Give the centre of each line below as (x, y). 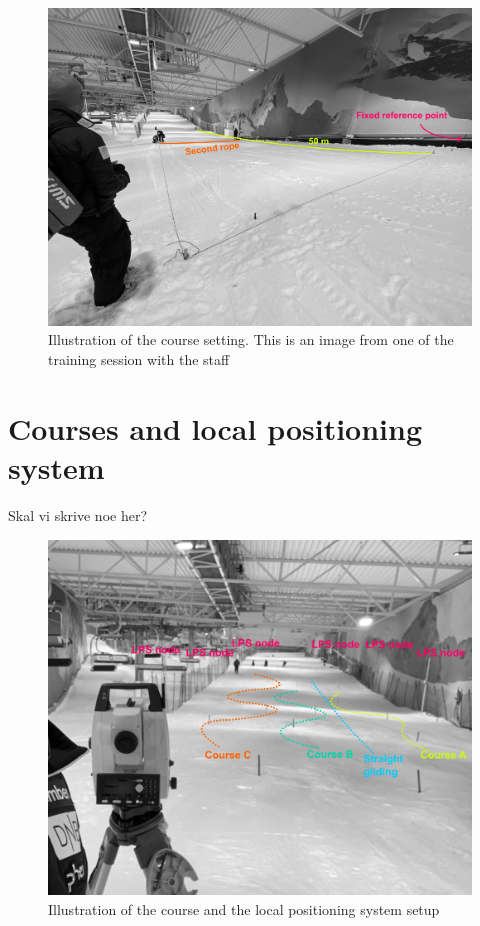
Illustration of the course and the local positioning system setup (244, 908)
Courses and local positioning (215, 427)
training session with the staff (139, 359)
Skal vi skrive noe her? (77, 514)
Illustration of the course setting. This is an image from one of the (251, 339)
